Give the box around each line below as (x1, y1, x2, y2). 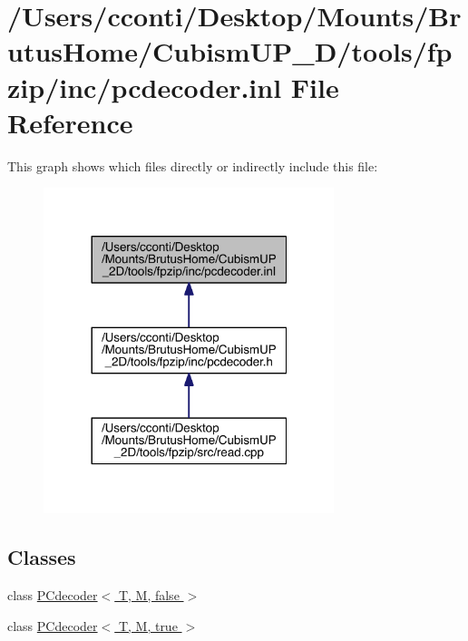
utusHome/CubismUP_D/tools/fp (7, 33, 453, 70)
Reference (7, 103, 133, 141)
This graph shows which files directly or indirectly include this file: (7, 156, 378, 175)
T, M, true (118, 616, 178, 635)
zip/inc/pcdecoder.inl (7, 68, 282, 105)
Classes (7, 543, 76, 571)
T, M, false (118, 586, 180, 605)
